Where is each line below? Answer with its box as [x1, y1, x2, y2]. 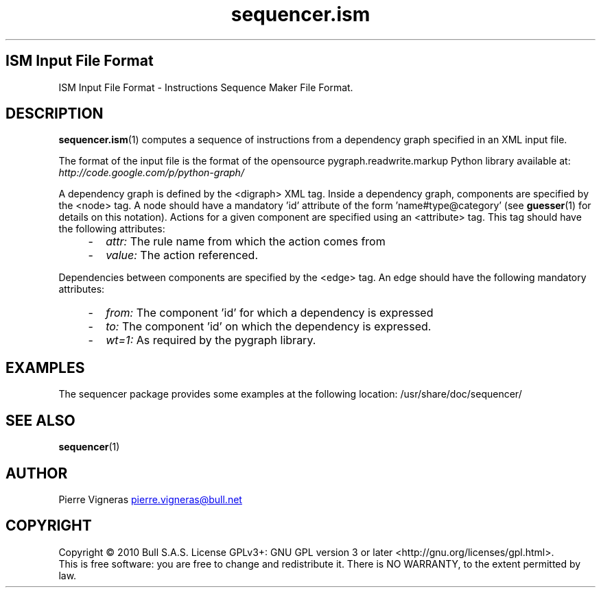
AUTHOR [5, 464, 68, 482]
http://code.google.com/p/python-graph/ [58, 167, 244, 179]
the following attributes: [58, 223, 165, 235]
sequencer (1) [58, 441, 120, 453]
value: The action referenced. [106, 248, 259, 263]
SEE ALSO [5, 411, 75, 429]
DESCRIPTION [5, 105, 104, 123]
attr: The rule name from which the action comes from [106, 234, 386, 249]
